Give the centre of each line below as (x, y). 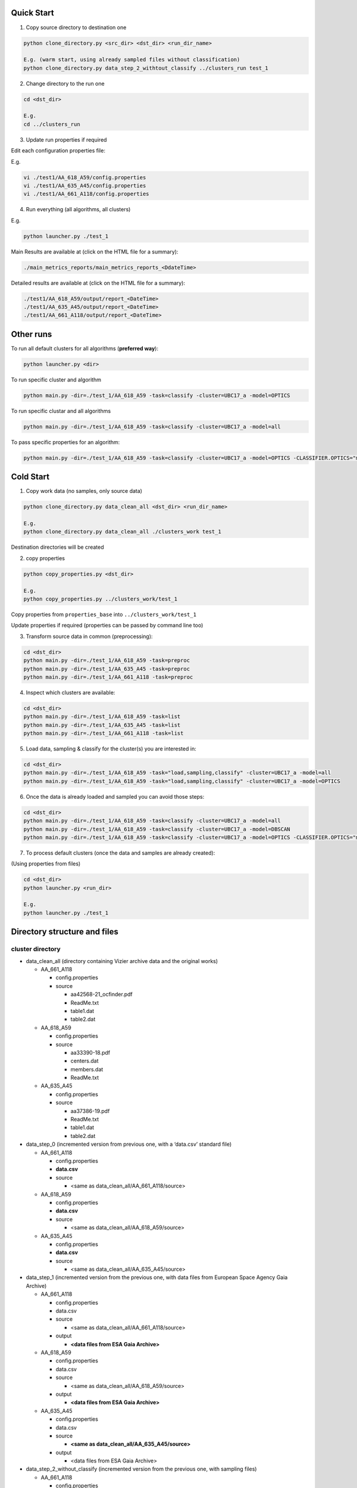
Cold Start (30, 477)
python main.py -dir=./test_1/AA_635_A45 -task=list (102, 725)
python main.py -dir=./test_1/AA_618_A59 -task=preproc (107, 660)
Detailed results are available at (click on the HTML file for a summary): (98, 283)
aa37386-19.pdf (90, 1111)
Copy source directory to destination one (76, 27)
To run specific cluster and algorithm (56, 379)
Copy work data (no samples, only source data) (84, 491)
